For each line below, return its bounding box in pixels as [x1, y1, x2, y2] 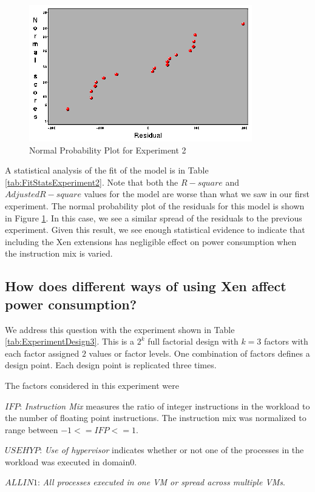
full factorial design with [147, 335, 239, 348]
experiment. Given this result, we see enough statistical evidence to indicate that [5, 223, 305, 236]
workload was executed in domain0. [5, 455, 137, 468]
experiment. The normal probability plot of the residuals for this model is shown [5, 199, 305, 212]
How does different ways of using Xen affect [5, 277, 286, 295]
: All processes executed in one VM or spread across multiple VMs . [38, 476, 285, 488]
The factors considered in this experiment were [5, 379, 179, 391]
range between [5, 423, 58, 436]
